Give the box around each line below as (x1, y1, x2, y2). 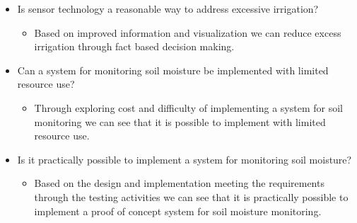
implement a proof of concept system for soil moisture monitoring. (34, 203, 322, 218)
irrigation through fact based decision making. (34, 39, 235, 54)
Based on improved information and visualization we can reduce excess (34, 25, 341, 40)
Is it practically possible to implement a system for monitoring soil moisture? (17, 151, 352, 166)
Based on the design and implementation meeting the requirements (34, 176, 324, 190)
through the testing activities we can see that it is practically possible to (34, 189, 349, 204)
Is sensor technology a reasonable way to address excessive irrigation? (17, 1, 319, 16)
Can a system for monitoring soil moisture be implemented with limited (17, 62, 329, 77)
